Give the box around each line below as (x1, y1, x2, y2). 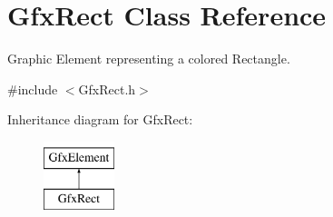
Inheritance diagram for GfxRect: (7, 110, 193, 129)
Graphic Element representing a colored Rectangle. (7, 49, 290, 68)
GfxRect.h (78, 79, 136, 98)
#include (7, 79, 58, 98)
